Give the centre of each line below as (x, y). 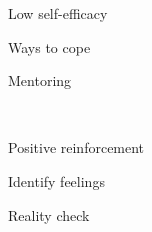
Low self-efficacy (58, 13)
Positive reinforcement (76, 147)
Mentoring (40, 80)
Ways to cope (49, 46)
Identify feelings (56, 180)
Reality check (49, 214)
